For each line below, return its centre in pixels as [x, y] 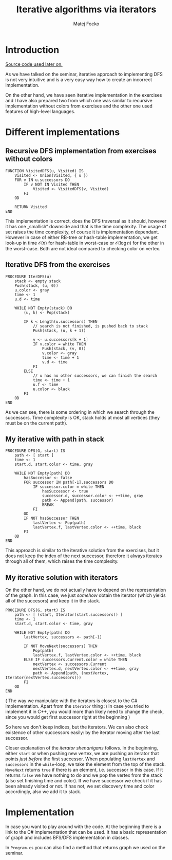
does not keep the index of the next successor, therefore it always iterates [84, 556]
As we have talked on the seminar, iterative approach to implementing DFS [84, 74]
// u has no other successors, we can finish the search [95, 376]
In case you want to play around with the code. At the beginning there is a [83, 827]
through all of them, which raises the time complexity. [62, 561]
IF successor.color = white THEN [68, 487]
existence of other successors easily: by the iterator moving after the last [83, 733]
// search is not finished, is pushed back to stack [90, 326]
